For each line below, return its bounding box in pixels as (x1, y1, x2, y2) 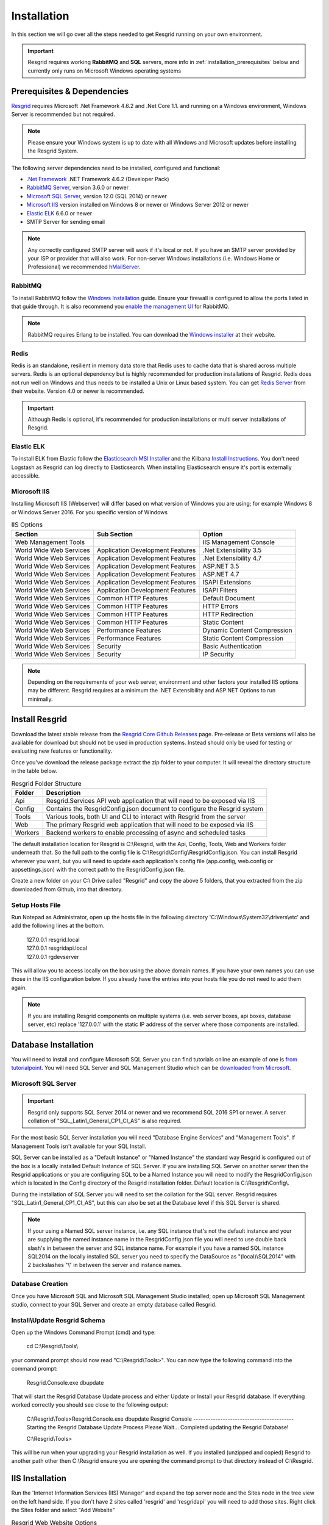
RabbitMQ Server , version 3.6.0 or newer (26, 184, 129, 192)
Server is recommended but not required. (11, 110, 115, 118)
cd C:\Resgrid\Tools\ (26, 1343, 79, 1350)
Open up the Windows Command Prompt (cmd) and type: (11, 1329, 156, 1336)
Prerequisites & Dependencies (11, 86, 129, 96)
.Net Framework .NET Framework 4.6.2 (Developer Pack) (26, 175, 170, 182)
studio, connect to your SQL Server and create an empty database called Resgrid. (11, 1301, 217, 1308)
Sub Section (96, 529, 133, 538)
